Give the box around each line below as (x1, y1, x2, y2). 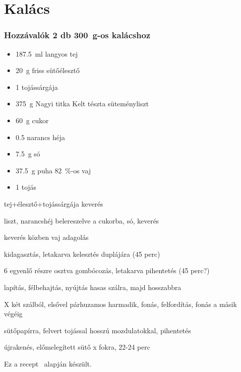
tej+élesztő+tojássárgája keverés (4, 198, 103, 209)
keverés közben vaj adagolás (4, 232, 89, 242)
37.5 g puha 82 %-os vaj (15, 165, 91, 175)
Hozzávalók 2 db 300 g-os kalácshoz (4, 29, 151, 41)
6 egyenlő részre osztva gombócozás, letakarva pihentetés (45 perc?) (4, 265, 210, 276)
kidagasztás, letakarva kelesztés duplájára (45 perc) (4, 248, 160, 259)
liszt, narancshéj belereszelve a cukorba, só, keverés (4, 215, 159, 225)
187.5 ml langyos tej (15, 48, 78, 59)
